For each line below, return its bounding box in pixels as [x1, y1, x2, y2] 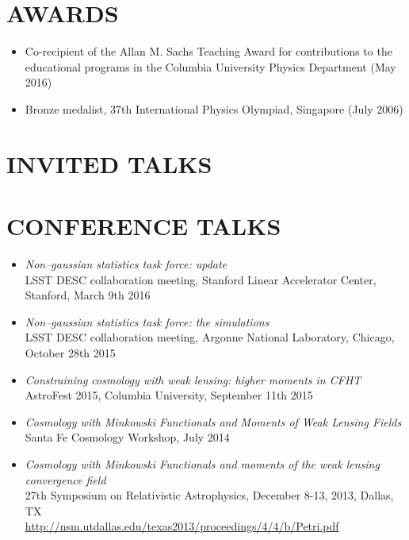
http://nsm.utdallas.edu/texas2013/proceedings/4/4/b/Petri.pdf [25, 518, 339, 534]
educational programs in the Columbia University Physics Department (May [25, 58, 396, 75]
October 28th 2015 [25, 344, 116, 361]
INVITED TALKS [6, 147, 212, 179]
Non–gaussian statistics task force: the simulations [25, 313, 269, 330]
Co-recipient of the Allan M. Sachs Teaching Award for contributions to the [25, 43, 392, 60]
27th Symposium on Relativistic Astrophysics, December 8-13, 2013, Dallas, [25, 487, 394, 503]
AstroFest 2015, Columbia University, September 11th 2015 [25, 387, 313, 403]
